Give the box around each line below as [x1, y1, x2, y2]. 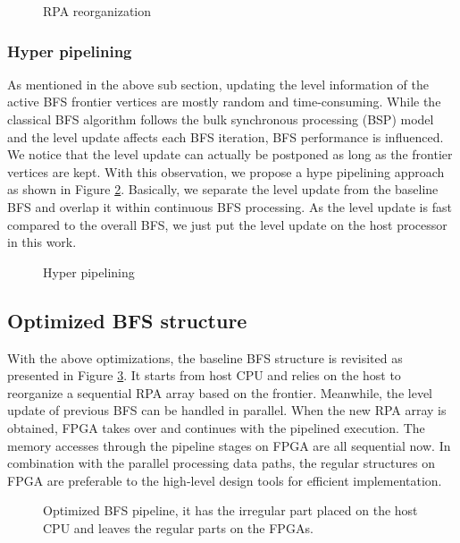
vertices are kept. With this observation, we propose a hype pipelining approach [7, 162, 445, 181]
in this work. [7, 233, 77, 251]
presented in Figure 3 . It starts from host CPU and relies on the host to [7, 366, 401, 385]
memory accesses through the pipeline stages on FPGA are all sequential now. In [7, 436, 451, 454]
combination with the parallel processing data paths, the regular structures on [7, 454, 435, 472]
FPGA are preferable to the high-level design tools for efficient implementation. [7, 471, 442, 489]
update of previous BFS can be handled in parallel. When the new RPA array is [7, 401, 447, 420]
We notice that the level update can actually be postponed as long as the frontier [7, 145, 453, 164]
